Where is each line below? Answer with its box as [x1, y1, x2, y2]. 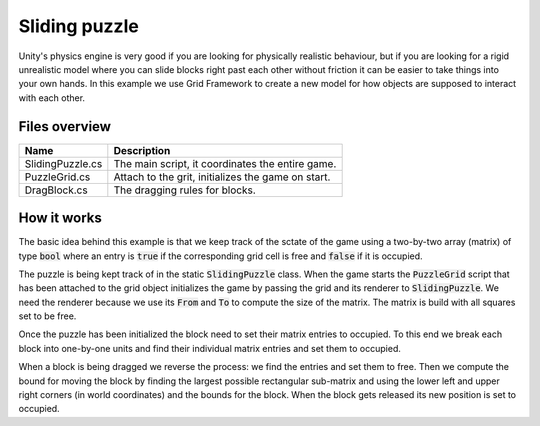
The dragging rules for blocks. [113, 183, 257, 197]
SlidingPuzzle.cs [24, 156, 103, 170]
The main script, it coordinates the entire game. [113, 156, 337, 170]
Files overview [18, 118, 112, 135]
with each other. [18, 91, 85, 104]
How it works [18, 210, 102, 227]
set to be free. [18, 310, 77, 322]
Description [113, 143, 171, 157]
